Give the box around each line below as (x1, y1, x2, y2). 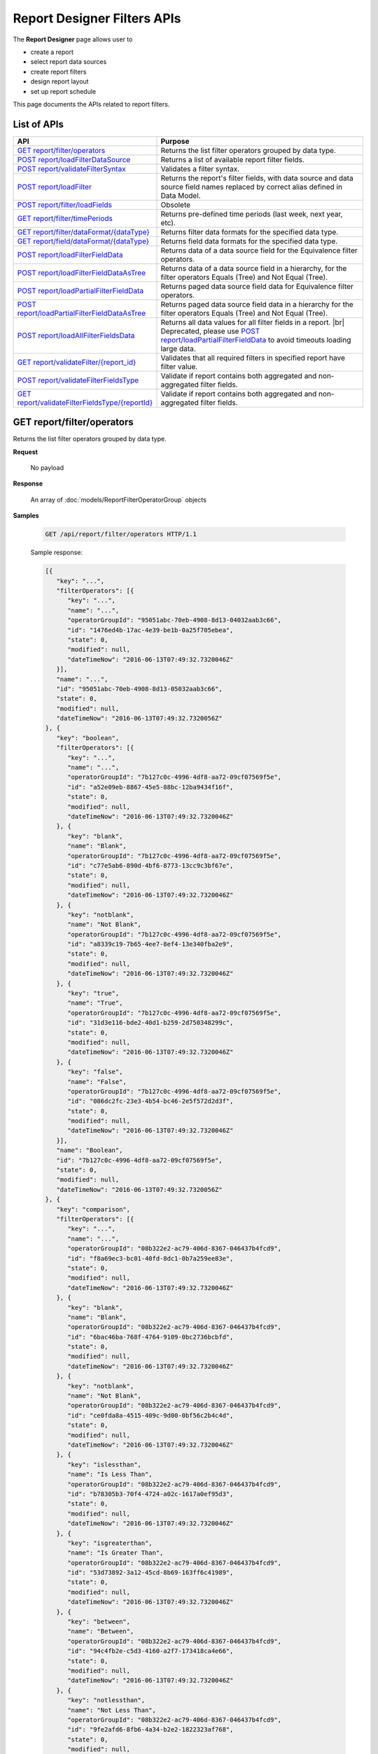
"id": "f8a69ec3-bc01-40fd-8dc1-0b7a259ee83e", (67, 1254, 234, 1262)
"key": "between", (67, 1618, 131, 1626)
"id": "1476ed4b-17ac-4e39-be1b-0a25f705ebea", (67, 626, 234, 634)
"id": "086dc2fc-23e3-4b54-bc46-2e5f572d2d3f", (67, 1097, 234, 1105)
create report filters (30, 67, 87, 76)
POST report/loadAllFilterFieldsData (17, 330, 135, 340)
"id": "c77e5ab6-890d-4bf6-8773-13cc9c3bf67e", (67, 862, 234, 869)
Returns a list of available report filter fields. (160, 154, 304, 164)
